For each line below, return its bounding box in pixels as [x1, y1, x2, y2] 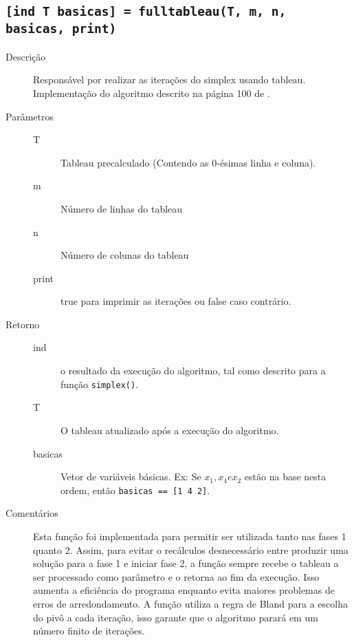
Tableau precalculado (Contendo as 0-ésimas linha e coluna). [60, 155, 316, 169]
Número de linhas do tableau [60, 201, 183, 215]
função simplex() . [60, 376, 139, 391]
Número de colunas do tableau [60, 248, 189, 262]
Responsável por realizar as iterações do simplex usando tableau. [33, 72, 306, 87]
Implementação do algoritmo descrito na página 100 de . [33, 85, 270, 100]
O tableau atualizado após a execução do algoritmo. [60, 422, 279, 437]
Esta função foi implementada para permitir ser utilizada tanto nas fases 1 [33, 528, 346, 543]
